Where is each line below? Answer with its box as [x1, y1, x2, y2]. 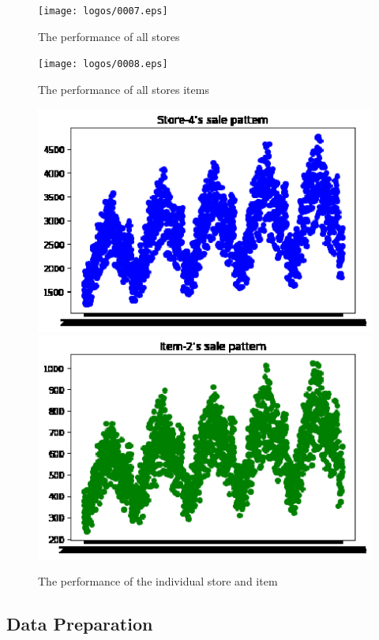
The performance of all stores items [38, 80, 209, 97]
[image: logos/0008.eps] [38, 58, 168, 70]
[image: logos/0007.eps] [38, 6, 168, 17]
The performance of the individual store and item [38, 573, 278, 589]
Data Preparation [6, 612, 153, 636]
